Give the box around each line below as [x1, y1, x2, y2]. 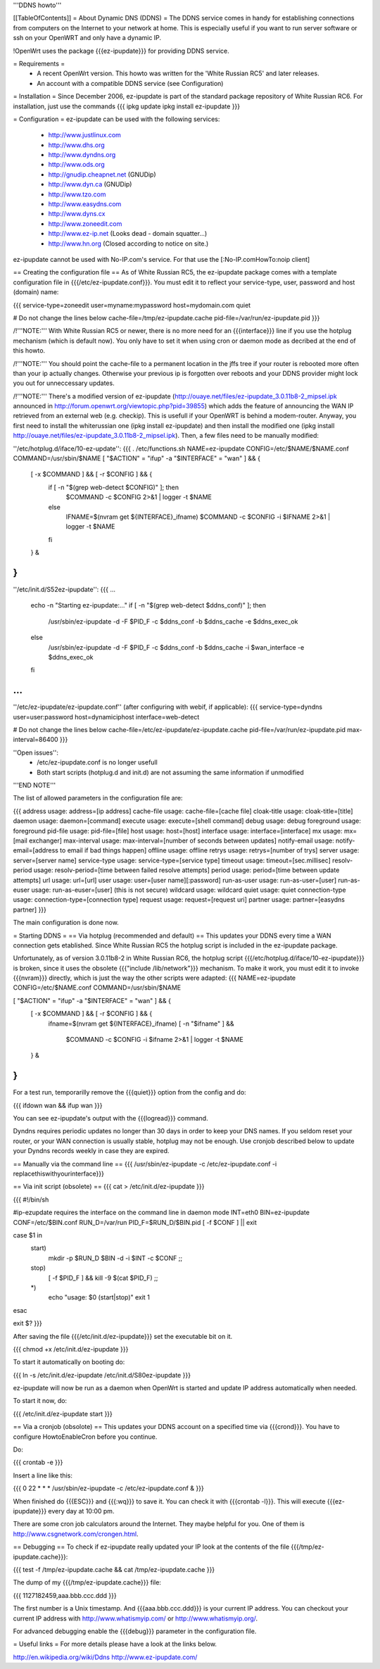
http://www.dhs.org [48, 141, 105, 149]
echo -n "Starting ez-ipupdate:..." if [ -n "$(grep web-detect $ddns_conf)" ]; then [30, 601, 267, 610]
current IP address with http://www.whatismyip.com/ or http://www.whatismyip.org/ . [13, 1614, 258, 1623]
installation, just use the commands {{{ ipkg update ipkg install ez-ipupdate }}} [13, 102, 241, 111]
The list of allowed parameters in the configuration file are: [13, 794, 183, 802]
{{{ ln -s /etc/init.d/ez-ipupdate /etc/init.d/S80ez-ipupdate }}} [13, 1371, 191, 1379]
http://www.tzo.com [48, 190, 106, 199]
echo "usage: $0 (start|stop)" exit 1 [48, 1293, 151, 1302]
